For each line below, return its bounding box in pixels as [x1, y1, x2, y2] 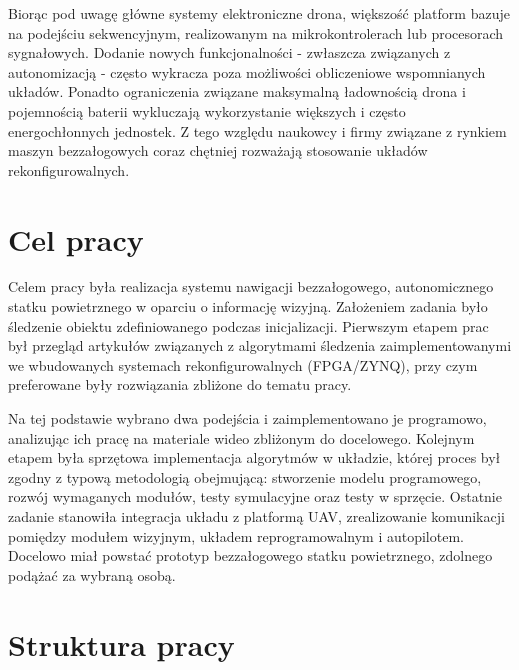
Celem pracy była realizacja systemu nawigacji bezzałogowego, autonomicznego [8, 276, 494, 297]
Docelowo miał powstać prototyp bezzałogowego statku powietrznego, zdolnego [8, 545, 493, 566]
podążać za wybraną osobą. [8, 564, 176, 585]
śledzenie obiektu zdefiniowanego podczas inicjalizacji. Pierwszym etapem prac [8, 315, 489, 336]
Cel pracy [8, 218, 144, 259]
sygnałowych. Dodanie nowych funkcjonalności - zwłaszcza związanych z [8, 42, 451, 63]
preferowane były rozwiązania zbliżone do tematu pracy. [8, 374, 352, 395]
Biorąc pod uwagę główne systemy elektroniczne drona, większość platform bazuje [8, 3, 510, 23]
